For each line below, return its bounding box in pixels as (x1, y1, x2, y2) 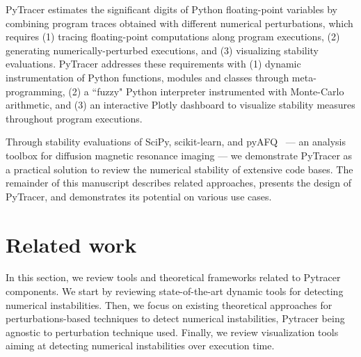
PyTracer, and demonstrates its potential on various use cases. (6, 189, 272, 203)
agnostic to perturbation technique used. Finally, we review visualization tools (6, 324, 339, 339)
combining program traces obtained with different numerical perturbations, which (6, 15, 353, 30)
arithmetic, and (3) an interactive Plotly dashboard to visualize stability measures (6, 97, 355, 112)
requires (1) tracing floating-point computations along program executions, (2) (6, 29, 340, 44)
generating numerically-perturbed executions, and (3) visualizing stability (6, 42, 319, 57)
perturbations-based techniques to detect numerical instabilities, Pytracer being (6, 311, 345, 326)
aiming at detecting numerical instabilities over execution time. (6, 338, 275, 353)
